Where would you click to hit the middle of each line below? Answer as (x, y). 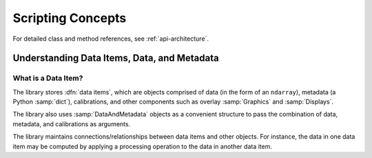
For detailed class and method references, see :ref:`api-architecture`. (111, 39)
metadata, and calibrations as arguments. (72, 124)
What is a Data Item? (48, 78)
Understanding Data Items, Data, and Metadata (116, 58)
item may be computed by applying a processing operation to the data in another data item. (142, 146)
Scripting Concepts (70, 18)
